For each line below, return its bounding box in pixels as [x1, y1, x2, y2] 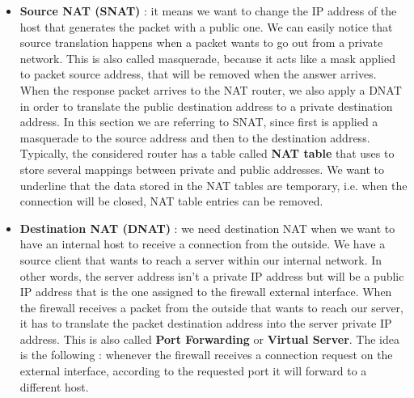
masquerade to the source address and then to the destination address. [19, 129, 370, 146]
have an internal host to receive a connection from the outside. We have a [19, 235, 386, 252]
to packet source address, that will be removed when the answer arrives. [19, 66, 377, 83]
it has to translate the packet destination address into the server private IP [19, 315, 392, 332]
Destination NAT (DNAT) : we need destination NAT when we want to [19, 219, 395, 236]
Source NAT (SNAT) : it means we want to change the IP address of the [19, 2, 397, 19]
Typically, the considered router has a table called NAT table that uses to [19, 145, 395, 162]
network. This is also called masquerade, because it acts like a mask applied [19, 49, 395, 66]
